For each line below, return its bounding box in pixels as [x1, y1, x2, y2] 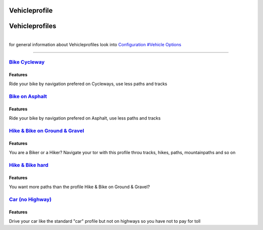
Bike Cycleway [9, 58, 45, 65]
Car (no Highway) [9, 196, 52, 203]
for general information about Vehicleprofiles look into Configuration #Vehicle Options [9, 41, 182, 47]
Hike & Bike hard [9, 161, 49, 168]
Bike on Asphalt [9, 93, 47, 100]
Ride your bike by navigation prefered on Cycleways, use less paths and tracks [9, 81, 168, 87]
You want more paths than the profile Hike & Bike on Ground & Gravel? [9, 184, 150, 190]
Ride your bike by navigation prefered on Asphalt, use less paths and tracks [9, 115, 161, 121]
